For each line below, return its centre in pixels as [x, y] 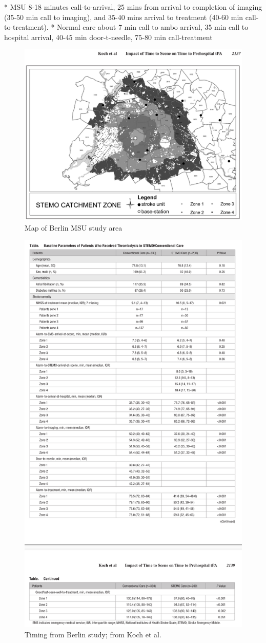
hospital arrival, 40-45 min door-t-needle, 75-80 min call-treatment [108, 37]
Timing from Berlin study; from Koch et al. [93, 634]
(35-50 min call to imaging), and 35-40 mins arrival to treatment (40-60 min [124, 17]
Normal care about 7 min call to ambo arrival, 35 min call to [153, 27]
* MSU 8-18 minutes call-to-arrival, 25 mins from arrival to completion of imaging [133, 7]
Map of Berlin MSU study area [74, 227]
